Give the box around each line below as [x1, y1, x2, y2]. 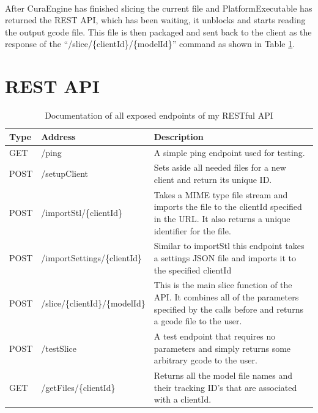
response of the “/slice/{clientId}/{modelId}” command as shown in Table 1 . [5, 37, 295, 50]
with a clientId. [153, 393, 212, 406]
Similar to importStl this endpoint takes [153, 239, 305, 252]
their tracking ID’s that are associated [153, 381, 297, 393]
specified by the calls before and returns [153, 302, 303, 315]
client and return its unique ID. [153, 173, 272, 185]
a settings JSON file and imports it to [153, 251, 296, 264]
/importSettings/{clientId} [41, 251, 142, 264]
